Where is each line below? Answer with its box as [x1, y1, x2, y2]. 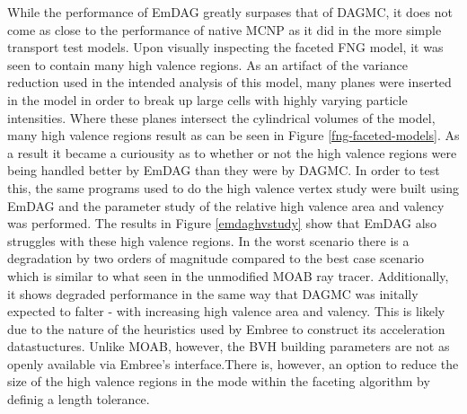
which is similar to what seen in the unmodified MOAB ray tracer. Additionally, [7, 266, 449, 285]
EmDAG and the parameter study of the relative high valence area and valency [7, 196, 445, 215]
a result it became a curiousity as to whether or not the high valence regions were [7, 143, 457, 162]
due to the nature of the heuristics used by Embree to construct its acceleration [7, 319, 445, 338]
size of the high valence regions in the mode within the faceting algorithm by [7, 372, 430, 391]
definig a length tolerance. [7, 390, 150, 409]
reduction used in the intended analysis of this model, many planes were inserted [7, 73, 452, 92]
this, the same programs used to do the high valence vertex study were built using [7, 178, 460, 197]
